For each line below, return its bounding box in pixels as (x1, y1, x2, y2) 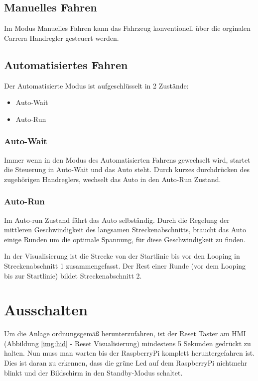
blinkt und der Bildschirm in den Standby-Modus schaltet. (4, 367, 183, 378)
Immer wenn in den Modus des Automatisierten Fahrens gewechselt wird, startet (4, 154, 251, 165)
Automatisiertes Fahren (4, 57, 128, 72)
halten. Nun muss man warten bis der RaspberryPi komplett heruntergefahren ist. (4, 348, 255, 358)
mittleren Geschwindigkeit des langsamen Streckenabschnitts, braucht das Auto (4, 224, 246, 235)
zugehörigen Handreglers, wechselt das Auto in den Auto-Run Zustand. (4, 174, 221, 184)
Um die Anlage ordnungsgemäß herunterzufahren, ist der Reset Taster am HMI (4, 328, 246, 339)
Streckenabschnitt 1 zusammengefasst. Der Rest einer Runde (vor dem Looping (4, 260, 246, 271)
